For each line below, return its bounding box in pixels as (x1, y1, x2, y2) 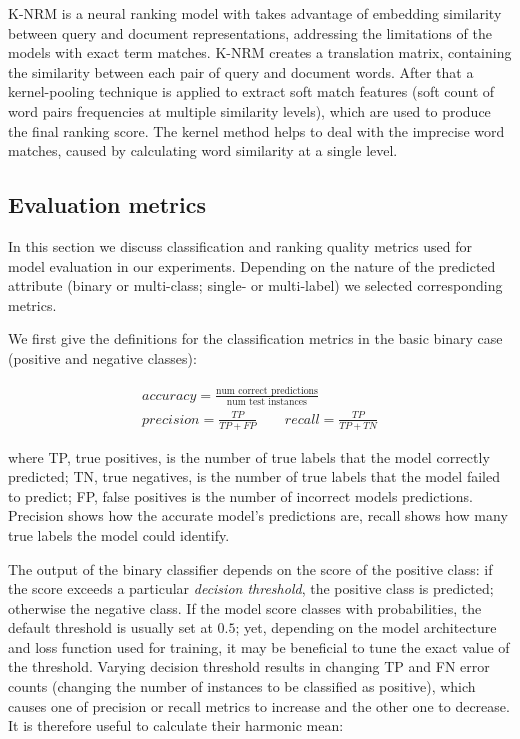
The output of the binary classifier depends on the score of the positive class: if (8, 558, 493, 579)
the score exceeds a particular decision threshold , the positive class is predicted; (8, 578, 494, 599)
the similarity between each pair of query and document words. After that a (8, 61, 474, 82)
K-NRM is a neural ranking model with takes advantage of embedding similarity (8, 3, 502, 23)
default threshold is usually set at (8, 617, 213, 638)
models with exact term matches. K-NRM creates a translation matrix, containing (8, 42, 512, 63)
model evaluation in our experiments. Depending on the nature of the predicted (8, 255, 496, 276)
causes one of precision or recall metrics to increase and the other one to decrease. (8, 695, 510, 716)
